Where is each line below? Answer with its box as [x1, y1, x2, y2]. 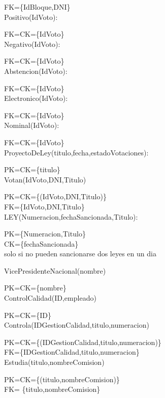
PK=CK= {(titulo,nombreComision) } [4, 374, 120, 384]
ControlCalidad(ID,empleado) [4, 293, 96, 303]
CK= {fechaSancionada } [4, 238, 79, 249]
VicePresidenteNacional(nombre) [4, 265, 106, 276]
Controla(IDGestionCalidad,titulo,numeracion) [4, 320, 149, 330]
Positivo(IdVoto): [4, 11, 58, 22]
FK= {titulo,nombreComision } [4, 384, 101, 394]
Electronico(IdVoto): [4, 93, 68, 103]
